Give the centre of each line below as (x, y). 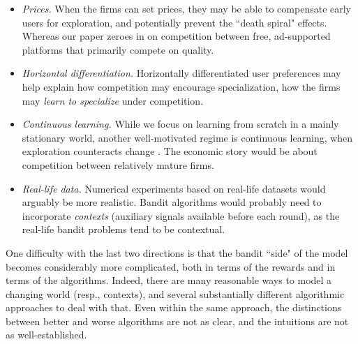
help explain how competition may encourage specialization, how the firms (181, 86)
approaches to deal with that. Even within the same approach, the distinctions (174, 307)
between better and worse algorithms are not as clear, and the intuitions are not (177, 321)
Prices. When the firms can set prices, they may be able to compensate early (186, 8)
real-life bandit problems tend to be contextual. (124, 229)
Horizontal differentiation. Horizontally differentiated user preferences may (181, 73)
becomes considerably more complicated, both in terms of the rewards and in (171, 266)
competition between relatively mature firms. (118, 164)
